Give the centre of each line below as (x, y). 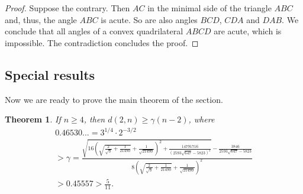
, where (202, 119)
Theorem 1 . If (33, 119)
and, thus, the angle (41, 19)
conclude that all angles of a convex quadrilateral (94, 31)
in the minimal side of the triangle (209, 8)
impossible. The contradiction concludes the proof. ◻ (102, 42)
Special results (50, 74)
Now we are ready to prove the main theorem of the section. (114, 99)
